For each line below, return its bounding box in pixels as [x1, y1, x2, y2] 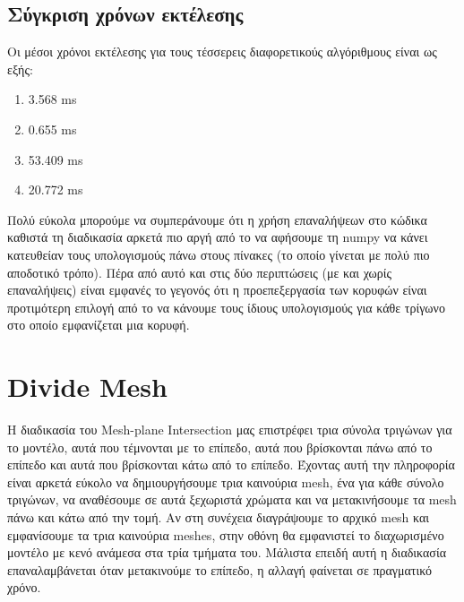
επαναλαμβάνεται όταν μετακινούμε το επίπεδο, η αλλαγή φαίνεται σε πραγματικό [7, 560, 432, 579]
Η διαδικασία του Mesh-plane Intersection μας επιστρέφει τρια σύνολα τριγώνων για [7, 420, 452, 439]
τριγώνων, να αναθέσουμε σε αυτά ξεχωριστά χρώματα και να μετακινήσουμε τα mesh [7, 490, 457, 509]
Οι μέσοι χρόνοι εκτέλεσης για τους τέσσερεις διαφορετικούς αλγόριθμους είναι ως [7, 42, 437, 61]
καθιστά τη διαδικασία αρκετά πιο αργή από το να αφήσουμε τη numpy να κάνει [7, 228, 428, 246]
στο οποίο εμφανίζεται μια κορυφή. [7, 315, 190, 334]
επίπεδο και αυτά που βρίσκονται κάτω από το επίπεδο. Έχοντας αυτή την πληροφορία [7, 455, 455, 474]
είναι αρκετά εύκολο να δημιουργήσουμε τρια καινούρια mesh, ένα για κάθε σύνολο [7, 472, 444, 491]
